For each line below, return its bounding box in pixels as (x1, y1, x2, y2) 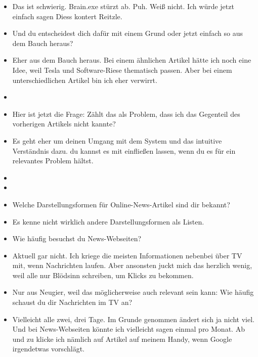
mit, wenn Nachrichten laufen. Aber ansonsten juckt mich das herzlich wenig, (12, 260, 252, 271)
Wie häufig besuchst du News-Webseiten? (12, 233, 142, 244)
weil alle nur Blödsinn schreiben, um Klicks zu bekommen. (12, 270, 194, 280)
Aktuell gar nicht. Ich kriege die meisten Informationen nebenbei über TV (12, 250, 242, 260)
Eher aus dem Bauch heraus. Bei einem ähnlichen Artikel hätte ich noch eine (12, 55, 251, 65)
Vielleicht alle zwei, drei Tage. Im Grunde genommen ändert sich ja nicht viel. (12, 314, 254, 324)
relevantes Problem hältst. (12, 155, 94, 166)
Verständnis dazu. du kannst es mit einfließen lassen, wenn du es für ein (12, 145, 236, 156)
